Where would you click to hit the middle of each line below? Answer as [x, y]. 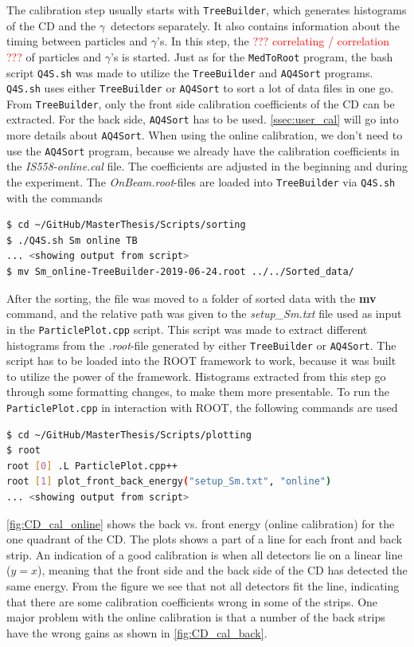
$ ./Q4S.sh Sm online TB [72, 240]
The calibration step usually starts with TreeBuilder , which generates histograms [207, 10]
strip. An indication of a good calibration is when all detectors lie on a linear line [205, 554]
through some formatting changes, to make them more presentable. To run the [198, 392]
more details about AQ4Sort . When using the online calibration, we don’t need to [205, 135]
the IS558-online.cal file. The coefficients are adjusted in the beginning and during [207, 166]
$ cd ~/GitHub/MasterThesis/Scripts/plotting [129, 435]
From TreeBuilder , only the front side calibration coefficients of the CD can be [201, 103]
